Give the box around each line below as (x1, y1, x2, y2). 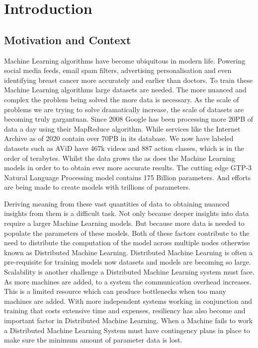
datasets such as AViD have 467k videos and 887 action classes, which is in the (4, 142, 245, 153)
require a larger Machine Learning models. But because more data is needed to (4, 218, 245, 228)
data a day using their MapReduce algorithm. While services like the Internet (4, 123, 241, 134)
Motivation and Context (4, 32, 131, 47)
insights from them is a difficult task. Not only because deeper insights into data (4, 208, 249, 218)
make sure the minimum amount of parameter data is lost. (4, 335, 182, 345)
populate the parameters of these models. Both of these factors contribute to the (4, 227, 250, 238)
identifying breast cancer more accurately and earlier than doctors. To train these (4, 74, 253, 85)
